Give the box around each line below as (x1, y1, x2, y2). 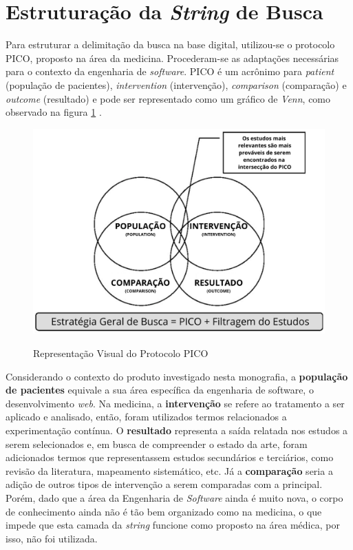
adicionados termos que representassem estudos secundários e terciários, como (6, 450, 334, 465)
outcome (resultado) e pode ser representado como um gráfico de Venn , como (6, 91, 331, 105)
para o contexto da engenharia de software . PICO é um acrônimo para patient (6, 64, 334, 79)
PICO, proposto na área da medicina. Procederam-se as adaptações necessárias (6, 50, 339, 65)
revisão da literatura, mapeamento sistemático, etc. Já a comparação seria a (6, 463, 333, 478)
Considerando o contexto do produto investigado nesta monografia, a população (6, 369, 348, 383)
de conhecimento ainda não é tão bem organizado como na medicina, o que (6, 504, 322, 518)
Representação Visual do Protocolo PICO (33, 345, 208, 360)
